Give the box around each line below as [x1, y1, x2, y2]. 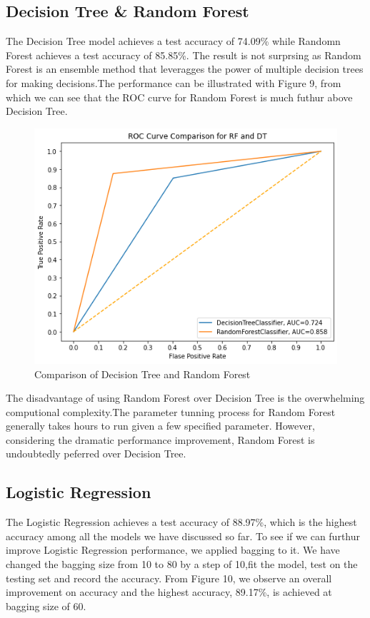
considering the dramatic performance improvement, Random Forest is [6, 432, 315, 447]
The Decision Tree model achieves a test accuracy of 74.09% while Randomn [6, 34, 341, 49]
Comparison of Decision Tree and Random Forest [34, 366, 251, 381]
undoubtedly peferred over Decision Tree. [6, 446, 186, 461]
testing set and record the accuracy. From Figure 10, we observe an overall [6, 570, 332, 585]
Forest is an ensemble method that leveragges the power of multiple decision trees [6, 61, 364, 76]
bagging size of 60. [6, 598, 86, 613]
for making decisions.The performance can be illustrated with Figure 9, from [6, 75, 341, 90]
